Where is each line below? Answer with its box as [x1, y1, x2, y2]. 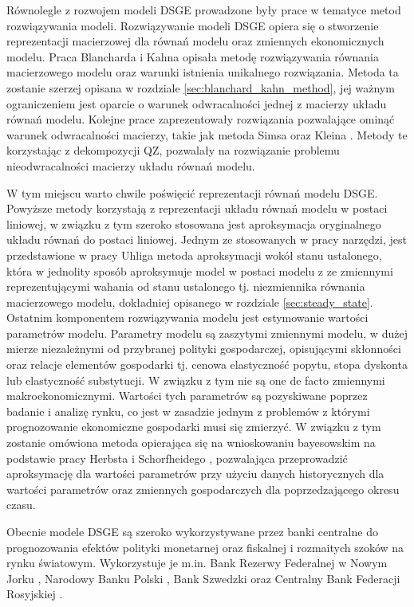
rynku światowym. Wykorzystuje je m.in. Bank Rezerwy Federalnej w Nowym [6, 554, 388, 571]
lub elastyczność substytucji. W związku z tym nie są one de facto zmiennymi [6, 371, 385, 388]
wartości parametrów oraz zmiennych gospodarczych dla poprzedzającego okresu [6, 480, 400, 497]
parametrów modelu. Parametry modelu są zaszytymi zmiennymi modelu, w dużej [6, 324, 408, 341]
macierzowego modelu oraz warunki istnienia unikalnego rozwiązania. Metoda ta [6, 64, 399, 80]
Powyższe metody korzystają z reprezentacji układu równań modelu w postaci [6, 200, 388, 217]
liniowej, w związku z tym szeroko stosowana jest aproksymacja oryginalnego [6, 215, 381, 232]
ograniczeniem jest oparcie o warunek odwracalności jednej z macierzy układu [6, 95, 387, 112]
